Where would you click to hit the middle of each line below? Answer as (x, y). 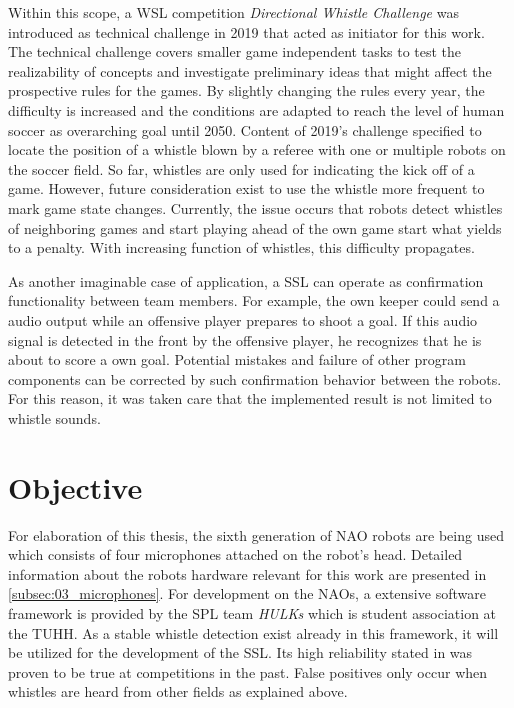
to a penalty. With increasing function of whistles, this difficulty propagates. (241, 247)
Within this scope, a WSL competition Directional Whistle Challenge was (233, 12)
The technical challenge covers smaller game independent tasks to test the (235, 51)
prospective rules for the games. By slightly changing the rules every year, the (246, 90)
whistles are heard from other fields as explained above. (178, 691)
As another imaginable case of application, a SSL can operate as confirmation (246, 280)
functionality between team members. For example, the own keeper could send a (254, 300)
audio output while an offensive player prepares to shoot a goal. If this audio (243, 319)
